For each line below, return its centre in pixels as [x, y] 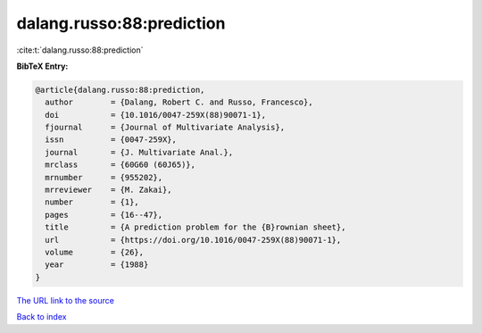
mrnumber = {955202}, [104, 177]
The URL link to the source [66, 300]
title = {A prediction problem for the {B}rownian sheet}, [195, 227]
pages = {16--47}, [104, 215]
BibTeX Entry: [42, 66]
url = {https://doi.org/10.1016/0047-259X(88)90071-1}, [193, 240]
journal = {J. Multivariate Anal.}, [139, 152]
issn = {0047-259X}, [111, 140]
